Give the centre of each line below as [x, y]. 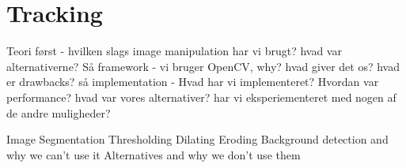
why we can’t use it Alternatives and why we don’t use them [154, 154]
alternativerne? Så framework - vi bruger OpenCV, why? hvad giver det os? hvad [203, 66]
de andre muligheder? [59, 112]
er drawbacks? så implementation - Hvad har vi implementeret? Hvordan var [193, 82]
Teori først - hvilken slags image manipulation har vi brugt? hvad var [174, 51]
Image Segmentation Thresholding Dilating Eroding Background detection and [197, 139]
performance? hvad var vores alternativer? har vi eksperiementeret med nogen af [201, 97]
